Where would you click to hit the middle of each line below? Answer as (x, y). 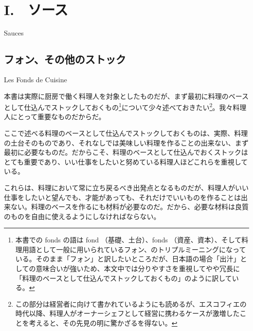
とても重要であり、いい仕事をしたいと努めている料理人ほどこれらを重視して (126, 161)
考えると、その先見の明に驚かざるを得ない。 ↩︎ (103, 323)
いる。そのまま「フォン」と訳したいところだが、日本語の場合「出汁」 (128, 259)
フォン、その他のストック (65, 59)
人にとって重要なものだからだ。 (55, 117)
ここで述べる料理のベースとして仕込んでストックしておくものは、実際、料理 (126, 133)
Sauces (14, 33)
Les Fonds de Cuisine (36, 79)
